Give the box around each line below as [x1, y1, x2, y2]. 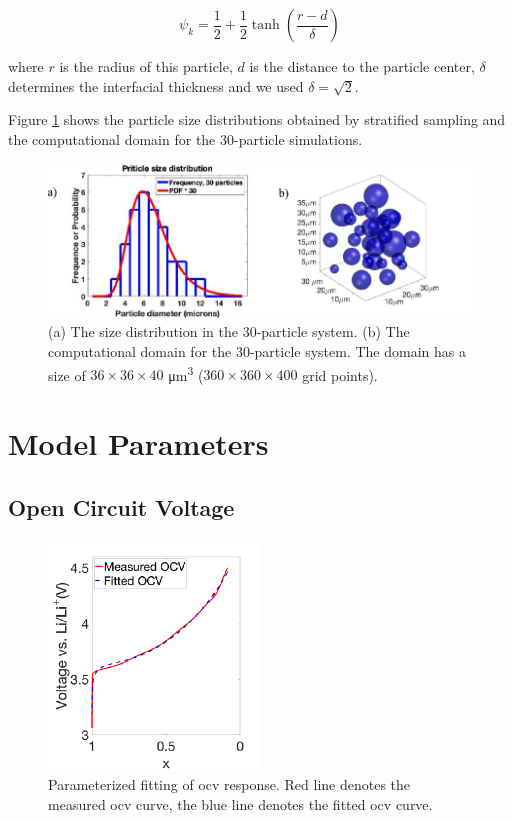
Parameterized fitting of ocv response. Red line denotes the [48, 774, 410, 795]
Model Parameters [8, 423, 269, 464]
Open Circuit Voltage [8, 491, 235, 522]
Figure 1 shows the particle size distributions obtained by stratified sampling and [8, 109, 506, 130]
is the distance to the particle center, [249, 56, 475, 76]
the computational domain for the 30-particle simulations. [8, 128, 363, 149]
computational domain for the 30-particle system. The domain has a [48, 341, 466, 361]
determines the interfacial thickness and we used [8, 75, 304, 96]
